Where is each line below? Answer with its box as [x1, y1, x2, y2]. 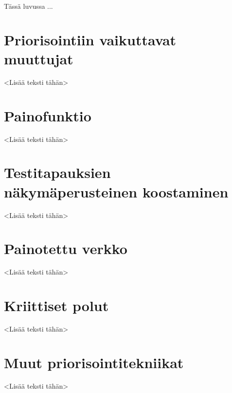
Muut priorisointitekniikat [4, 352, 184, 372]
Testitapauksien [4, 162, 111, 182]
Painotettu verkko [4, 238, 127, 258]
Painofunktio [4, 105, 91, 125]
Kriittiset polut [4, 295, 109, 315]
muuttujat [4, 48, 73, 68]
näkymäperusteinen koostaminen [4, 181, 229, 201]
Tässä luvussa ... [4, 1, 53, 11]
